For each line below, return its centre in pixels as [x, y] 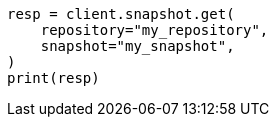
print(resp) [53, 78]
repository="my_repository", [154, 30]
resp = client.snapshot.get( [121, 14]
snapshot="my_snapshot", [137, 46]
